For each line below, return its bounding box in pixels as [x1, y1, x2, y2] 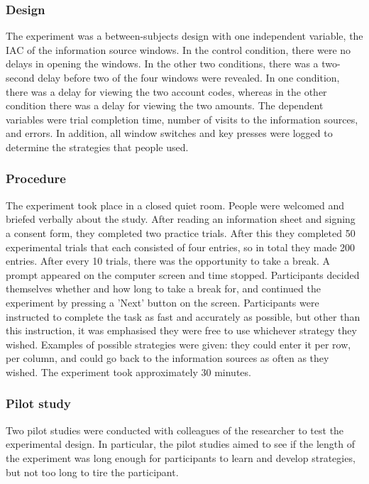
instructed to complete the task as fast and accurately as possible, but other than [6, 309, 360, 324]
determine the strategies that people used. [6, 139, 189, 154]
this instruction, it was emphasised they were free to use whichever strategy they [6, 323, 357, 338]
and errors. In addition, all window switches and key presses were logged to [6, 126, 333, 141]
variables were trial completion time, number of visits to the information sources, [6, 111, 358, 126]
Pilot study [6, 395, 71, 412]
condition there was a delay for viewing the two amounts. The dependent [6, 98, 324, 113]
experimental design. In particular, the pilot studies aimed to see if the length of [6, 436, 355, 451]
